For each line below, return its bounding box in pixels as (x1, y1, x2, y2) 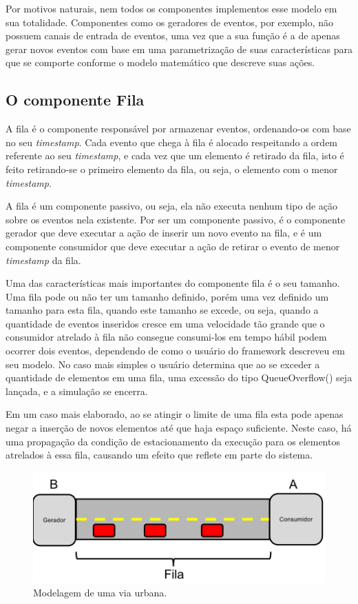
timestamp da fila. (6, 252, 81, 267)
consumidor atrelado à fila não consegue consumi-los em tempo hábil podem (6, 330, 327, 344)
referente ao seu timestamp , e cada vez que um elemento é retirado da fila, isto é (6, 148, 344, 163)
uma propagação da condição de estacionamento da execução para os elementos (6, 434, 340, 448)
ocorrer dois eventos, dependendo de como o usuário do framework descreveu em (6, 343, 345, 358)
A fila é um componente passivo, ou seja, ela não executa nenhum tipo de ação (6, 199, 338, 213)
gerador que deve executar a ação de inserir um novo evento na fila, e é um (6, 225, 322, 240)
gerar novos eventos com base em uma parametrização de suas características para (6, 41, 352, 56)
